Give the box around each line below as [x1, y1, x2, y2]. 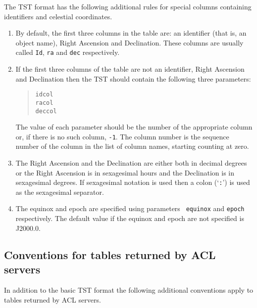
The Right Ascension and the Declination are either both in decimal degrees [15, 158, 247, 168]
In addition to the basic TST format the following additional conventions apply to [4, 284, 254, 295]
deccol [35, 107, 57, 115]
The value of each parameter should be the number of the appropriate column [15, 122, 253, 132]
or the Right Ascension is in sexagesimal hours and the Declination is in [15, 167, 235, 177]
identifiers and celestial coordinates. [4, 11, 112, 21]
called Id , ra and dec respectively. [15, 47, 120, 57]
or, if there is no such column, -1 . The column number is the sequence [15, 131, 229, 141]
